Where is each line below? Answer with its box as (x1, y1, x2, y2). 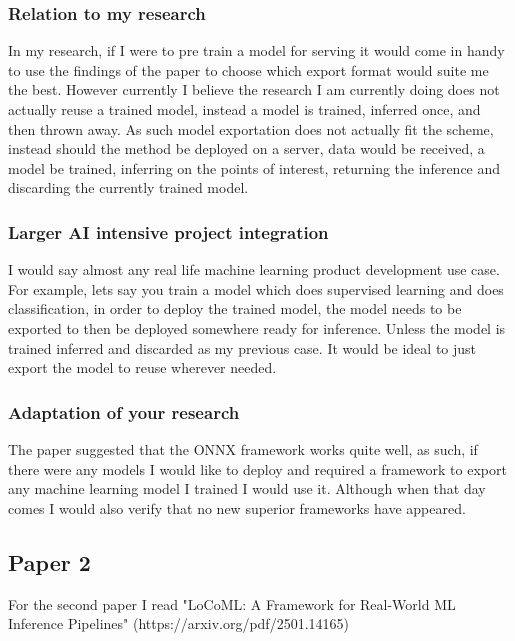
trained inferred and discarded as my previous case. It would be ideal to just (8, 337, 477, 358)
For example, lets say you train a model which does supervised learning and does (8, 278, 504, 299)
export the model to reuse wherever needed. (8, 357, 277, 378)
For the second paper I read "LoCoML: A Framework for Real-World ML (8, 593, 456, 614)
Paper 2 (8, 546, 91, 577)
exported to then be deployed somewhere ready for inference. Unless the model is (8, 317, 506, 338)
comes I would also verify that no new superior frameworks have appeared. (8, 497, 466, 518)
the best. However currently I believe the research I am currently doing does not (8, 79, 500, 100)
